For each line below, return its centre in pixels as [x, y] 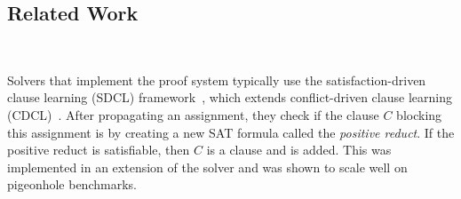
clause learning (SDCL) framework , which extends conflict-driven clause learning [230, 97]
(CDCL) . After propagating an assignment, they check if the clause [193, 114]
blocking [419, 114]
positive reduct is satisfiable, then [99, 150]
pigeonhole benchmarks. [72, 184]
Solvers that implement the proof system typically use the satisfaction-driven [217, 80]
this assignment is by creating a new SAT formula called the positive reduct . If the [231, 132]
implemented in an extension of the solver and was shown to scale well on [207, 167]
